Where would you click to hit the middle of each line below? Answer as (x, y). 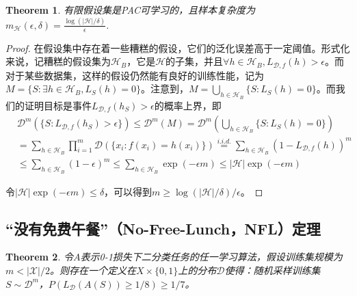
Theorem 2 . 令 (39, 257)
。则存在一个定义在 (93, 270)
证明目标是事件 (58, 105)
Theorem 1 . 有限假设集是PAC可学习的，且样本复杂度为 (131, 10)
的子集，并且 (195, 61)
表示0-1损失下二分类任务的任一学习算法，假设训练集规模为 (211, 257)
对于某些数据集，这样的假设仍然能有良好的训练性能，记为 (135, 75)
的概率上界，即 (188, 105)
